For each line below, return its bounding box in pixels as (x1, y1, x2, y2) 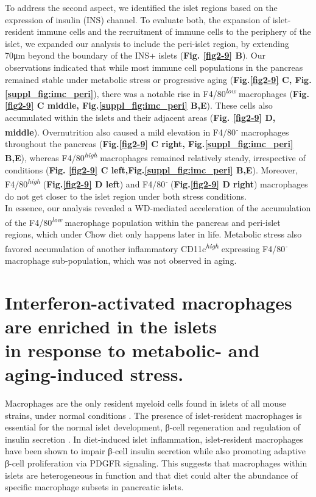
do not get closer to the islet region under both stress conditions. (5, 189, 247, 202)
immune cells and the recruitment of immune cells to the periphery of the (37, 25, 311, 38)
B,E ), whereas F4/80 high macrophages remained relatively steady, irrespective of (5, 150, 306, 164)
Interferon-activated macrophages (5, 289, 292, 314)
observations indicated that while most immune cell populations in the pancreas (5, 60, 303, 73)
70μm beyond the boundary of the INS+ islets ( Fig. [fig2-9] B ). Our (5, 49, 266, 62)
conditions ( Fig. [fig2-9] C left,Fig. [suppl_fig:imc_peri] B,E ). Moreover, (5, 163, 298, 176)
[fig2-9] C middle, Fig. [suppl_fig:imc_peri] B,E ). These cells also (5, 99, 273, 112)
